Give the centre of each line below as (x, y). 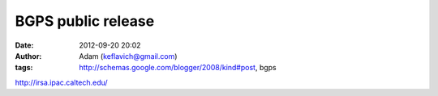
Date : (24, 45)
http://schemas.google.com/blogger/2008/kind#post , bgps (178, 68)
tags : (24, 68)
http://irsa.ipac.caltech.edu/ (62, 82)
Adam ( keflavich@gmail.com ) (128, 56)
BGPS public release (85, 21)
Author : (28, 56)
